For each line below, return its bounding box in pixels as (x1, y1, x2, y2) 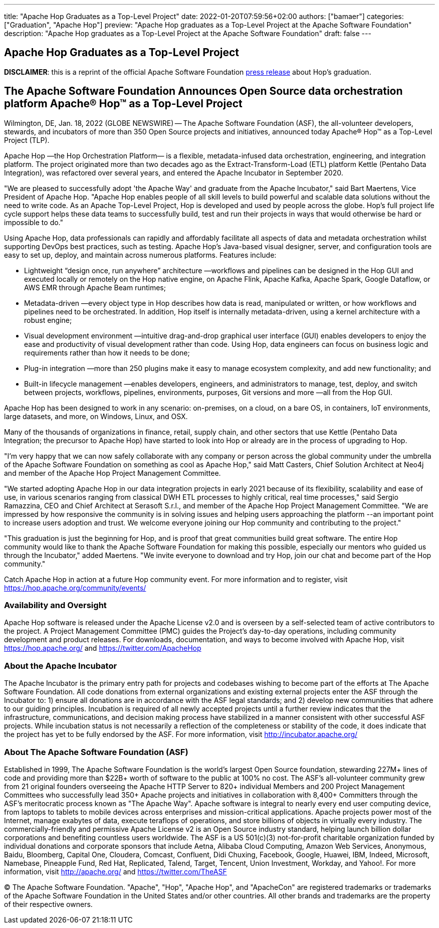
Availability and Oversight (4, 600, 107, 611)
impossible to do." (4, 218, 64, 227)
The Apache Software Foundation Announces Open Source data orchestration (4, 85, 403, 98)
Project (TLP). (4, 135, 50, 144)
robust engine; (24, 315, 72, 324)
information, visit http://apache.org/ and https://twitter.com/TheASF (4, 867, 227, 876)
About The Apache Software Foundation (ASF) (4, 747, 188, 757)
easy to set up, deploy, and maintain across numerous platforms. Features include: (4, 250, 277, 259)
